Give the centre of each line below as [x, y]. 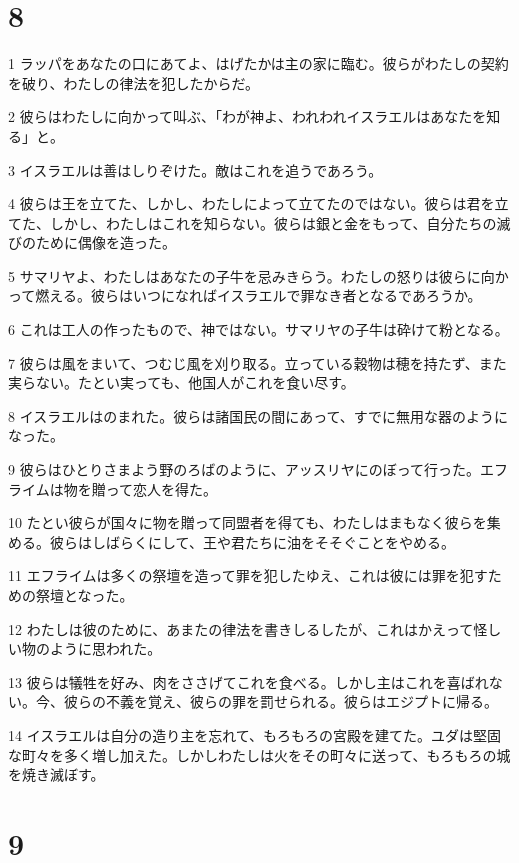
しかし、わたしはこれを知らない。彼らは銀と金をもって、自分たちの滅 [280, 222]
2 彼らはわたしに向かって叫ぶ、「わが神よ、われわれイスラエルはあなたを [247, 116]
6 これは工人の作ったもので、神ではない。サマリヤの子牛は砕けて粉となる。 [258, 329]
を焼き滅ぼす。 [56, 774]
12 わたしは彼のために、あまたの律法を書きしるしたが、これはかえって [241, 628]
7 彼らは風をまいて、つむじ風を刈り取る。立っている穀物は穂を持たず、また [257, 362]
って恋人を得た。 [161, 488]
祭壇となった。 [84, 595]
